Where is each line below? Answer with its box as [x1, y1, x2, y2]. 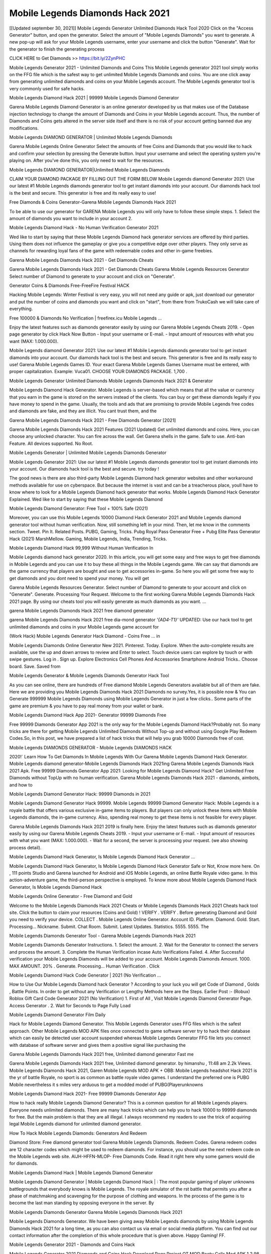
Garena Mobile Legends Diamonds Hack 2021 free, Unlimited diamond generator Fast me [9, 1051, 194, 1057]
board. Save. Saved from [9, 663, 61, 669]
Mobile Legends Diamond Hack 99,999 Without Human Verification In [9, 545, 154, 551]
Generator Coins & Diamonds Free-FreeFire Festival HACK [9, 282, 130, 288]
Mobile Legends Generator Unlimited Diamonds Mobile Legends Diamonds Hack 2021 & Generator [9, 378, 213, 384]
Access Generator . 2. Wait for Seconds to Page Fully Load [9, 1002, 131, 1008]
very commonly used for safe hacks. [9, 85, 85, 91]
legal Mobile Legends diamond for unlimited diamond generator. [9, 1121, 142, 1127]
